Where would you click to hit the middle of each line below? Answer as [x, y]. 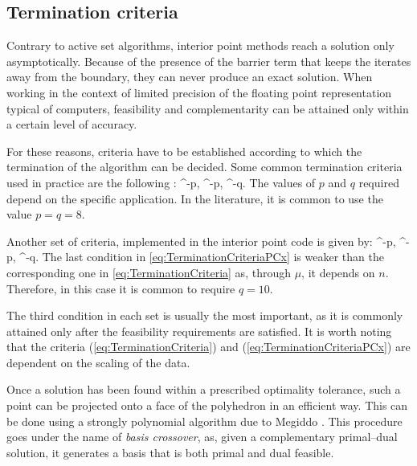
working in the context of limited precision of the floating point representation [199, 92]
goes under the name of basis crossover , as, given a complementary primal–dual [202, 437]
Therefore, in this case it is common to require [121, 288]
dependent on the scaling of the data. [98, 362]
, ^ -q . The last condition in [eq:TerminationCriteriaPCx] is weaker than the [198, 257]
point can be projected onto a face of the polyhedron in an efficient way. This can [207, 405]
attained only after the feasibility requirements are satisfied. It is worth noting [199, 331]
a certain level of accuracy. [72, 124]
